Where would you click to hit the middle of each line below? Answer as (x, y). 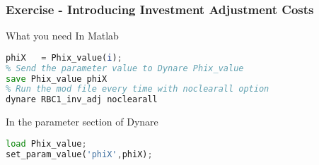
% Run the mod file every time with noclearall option (138, 89)
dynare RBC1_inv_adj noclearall (82, 100)
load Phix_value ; (46, 143)
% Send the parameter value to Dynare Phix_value (125, 68)
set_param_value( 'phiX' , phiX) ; (79, 154)
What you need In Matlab (62, 36)
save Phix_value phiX (57, 79)
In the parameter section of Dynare (82, 122)
